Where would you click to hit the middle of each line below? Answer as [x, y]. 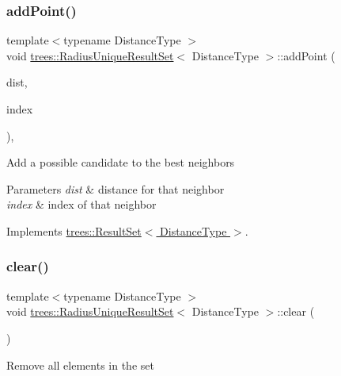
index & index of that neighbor [81, 204]
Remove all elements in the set [80, 364]
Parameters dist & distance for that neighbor [116, 188]
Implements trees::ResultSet [74, 230]
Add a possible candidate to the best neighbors [121, 162]
